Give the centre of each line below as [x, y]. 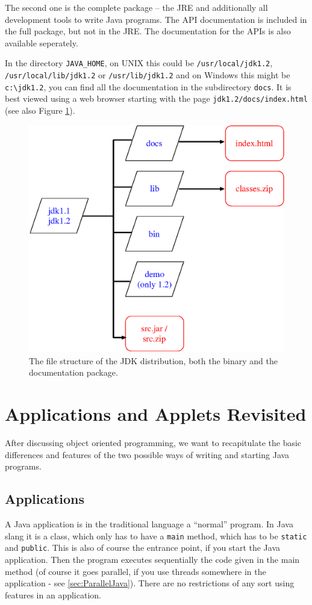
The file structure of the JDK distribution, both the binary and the [153, 360]
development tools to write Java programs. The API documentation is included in [156, 19]
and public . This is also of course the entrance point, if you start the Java [143, 548]
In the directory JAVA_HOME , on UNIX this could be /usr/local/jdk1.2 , [139, 63]
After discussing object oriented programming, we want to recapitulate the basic [153, 443]
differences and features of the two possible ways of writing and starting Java [147, 454]
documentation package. [73, 372]
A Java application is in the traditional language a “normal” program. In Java [149, 524]
